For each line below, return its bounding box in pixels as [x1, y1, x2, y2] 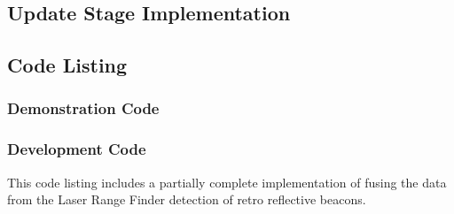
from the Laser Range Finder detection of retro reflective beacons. [7, 190, 366, 209]
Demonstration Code [7, 97, 160, 119]
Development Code [7, 138, 146, 160]
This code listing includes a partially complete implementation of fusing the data [7, 172, 447, 191]
